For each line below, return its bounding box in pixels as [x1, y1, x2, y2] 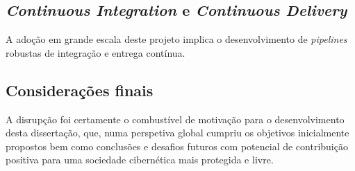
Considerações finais [6, 79, 154, 100]
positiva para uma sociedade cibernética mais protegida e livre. [6, 152, 274, 167]
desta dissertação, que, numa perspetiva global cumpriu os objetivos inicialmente [6, 125, 349, 140]
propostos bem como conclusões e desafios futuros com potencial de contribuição [6, 138, 348, 153]
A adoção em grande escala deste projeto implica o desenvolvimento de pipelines [6, 32, 347, 46]
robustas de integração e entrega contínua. [6, 45, 185, 60]
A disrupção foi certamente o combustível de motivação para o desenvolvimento [6, 111, 345, 126]
